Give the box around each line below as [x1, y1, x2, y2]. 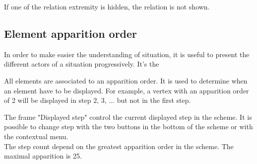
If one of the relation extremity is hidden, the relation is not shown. [4, 1, 210, 11]
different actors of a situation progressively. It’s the [4, 59, 159, 69]
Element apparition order [4, 25, 137, 41]
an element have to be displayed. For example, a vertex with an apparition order [4, 85, 249, 95]
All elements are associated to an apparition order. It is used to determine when [4, 75, 248, 85]
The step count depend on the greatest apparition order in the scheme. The [4, 141, 234, 151]
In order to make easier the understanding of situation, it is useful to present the [4, 49, 250, 59]
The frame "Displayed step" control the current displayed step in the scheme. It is [4, 111, 252, 122]
